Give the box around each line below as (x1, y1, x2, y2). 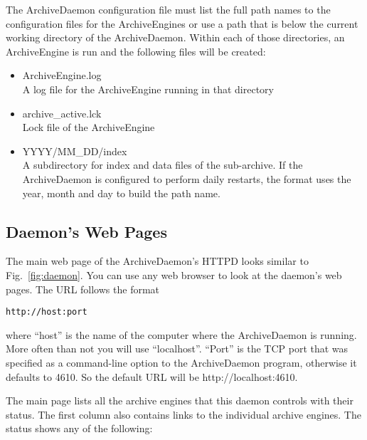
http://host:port (6, 307, 87, 318)
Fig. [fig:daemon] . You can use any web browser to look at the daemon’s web (6, 267, 342, 282)
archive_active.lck (22, 105, 102, 120)
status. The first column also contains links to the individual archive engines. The (6, 407, 361, 421)
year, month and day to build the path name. (22, 185, 220, 200)
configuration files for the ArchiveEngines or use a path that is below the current (6, 16, 358, 31)
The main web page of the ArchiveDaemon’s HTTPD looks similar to (6, 253, 309, 268)
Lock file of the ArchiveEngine (22, 120, 155, 135)
